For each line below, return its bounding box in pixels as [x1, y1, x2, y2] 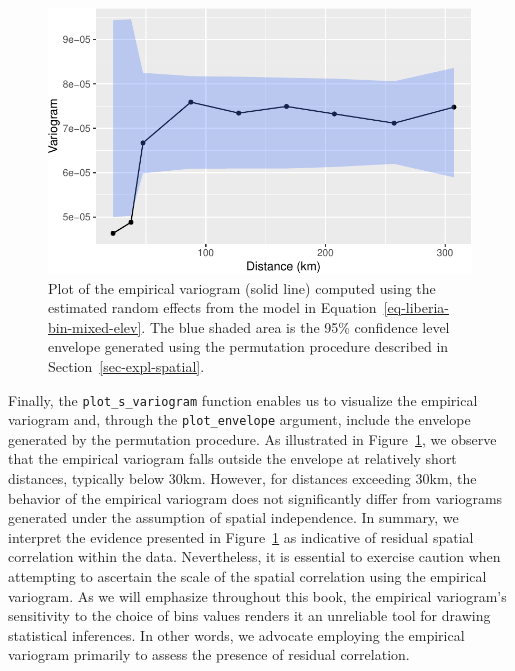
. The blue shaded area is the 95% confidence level [141, 316, 450, 337]
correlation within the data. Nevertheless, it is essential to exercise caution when [8, 546, 501, 567]
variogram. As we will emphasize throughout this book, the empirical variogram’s [8, 585, 507, 606]
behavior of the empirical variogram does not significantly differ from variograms [8, 487, 503, 508]
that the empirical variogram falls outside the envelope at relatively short [8, 448, 457, 469]
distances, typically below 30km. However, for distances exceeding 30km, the [8, 468, 477, 489]
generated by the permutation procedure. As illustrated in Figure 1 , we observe [8, 428, 497, 449]
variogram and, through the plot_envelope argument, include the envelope [8, 409, 471, 430]
